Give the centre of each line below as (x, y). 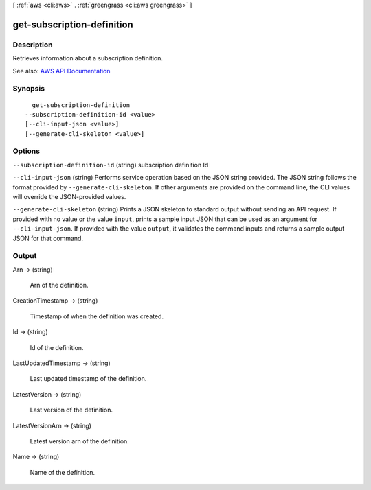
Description (33, 45)
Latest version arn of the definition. (80, 441)
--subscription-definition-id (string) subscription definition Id (111, 165)
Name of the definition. (63, 472)
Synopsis (29, 89)
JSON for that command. (48, 238)
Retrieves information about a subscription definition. (88, 58)
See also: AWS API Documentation (61, 71)
